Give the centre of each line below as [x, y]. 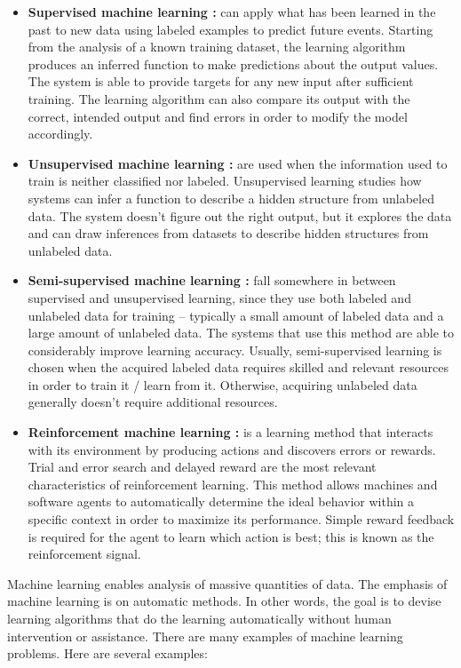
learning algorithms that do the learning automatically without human [199, 618]
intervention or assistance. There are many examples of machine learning [205, 636]
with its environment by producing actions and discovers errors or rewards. [232, 449]
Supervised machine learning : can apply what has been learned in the [232, 12]
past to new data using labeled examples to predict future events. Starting [230, 29]
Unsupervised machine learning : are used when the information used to [238, 163]
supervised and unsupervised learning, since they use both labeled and [219, 297]
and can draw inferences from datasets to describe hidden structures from [228, 233]
